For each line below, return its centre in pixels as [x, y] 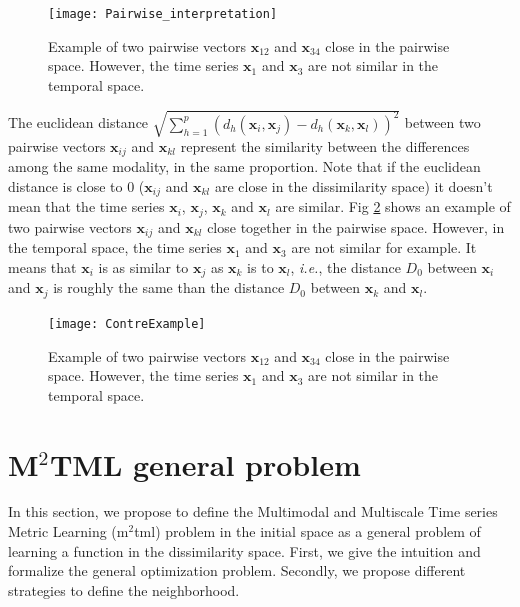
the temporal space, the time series [115, 247]
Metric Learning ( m [68, 531]
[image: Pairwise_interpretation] [163, 14]
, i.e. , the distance [345, 266]
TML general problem [205, 463]
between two [442, 122]
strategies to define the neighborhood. [124, 589]
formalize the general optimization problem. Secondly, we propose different [237, 570]
